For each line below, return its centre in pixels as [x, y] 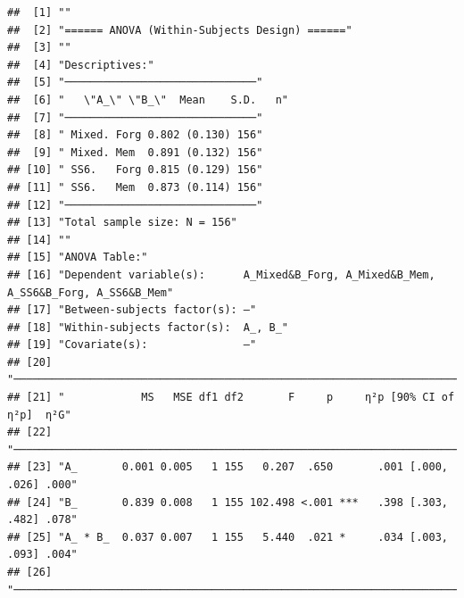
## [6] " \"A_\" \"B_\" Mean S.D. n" [148, 100]
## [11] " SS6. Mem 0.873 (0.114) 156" [135, 187]
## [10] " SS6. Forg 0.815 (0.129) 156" [135, 170]
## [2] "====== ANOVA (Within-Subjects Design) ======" [180, 30]
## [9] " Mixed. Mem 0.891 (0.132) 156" [135, 152]
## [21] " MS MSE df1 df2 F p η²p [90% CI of [231, 398]
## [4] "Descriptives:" [81, 65]
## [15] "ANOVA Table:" [78, 257]
